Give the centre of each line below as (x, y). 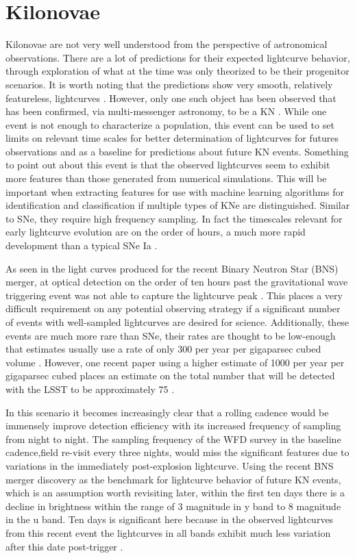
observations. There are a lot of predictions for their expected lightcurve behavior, (178, 57)
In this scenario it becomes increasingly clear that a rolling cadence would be (167, 412)
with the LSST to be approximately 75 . (90, 389)
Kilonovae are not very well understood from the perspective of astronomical (167, 44)
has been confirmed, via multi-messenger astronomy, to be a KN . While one (166, 111)
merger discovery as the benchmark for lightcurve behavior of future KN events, (173, 479)
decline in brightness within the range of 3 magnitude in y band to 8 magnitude (173, 506)
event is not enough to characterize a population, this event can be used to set (170, 124)
